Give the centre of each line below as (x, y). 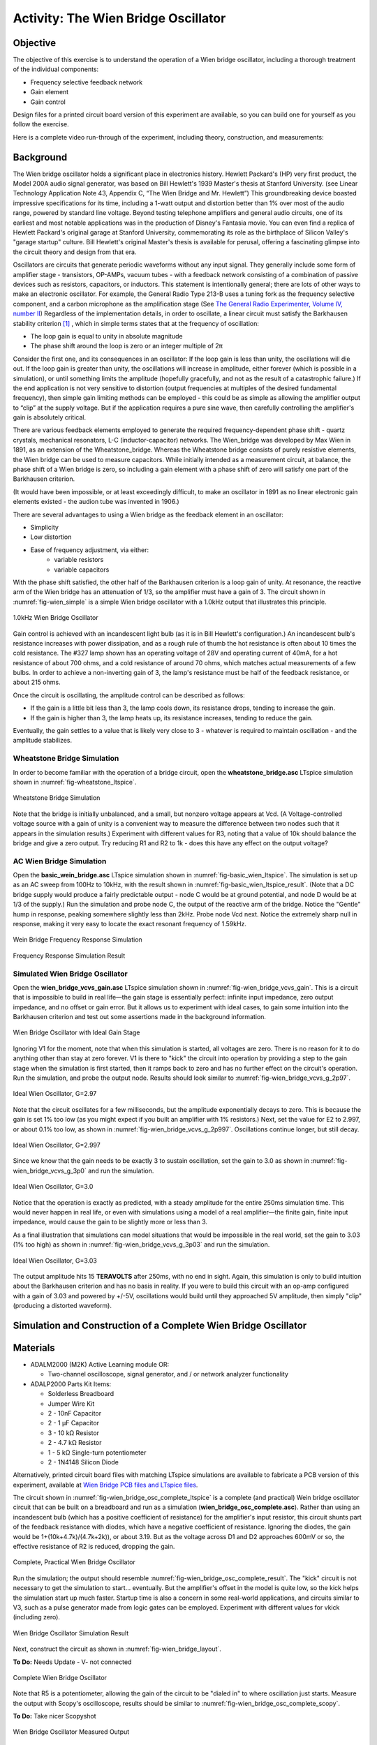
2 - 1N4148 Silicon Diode (83, 1462)
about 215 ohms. (37, 682)
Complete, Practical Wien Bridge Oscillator (74, 1562)
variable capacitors (82, 570)
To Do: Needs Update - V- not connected (72, 1662)
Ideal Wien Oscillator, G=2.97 (55, 1094)
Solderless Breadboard (81, 1394)
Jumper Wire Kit (71, 1404)
